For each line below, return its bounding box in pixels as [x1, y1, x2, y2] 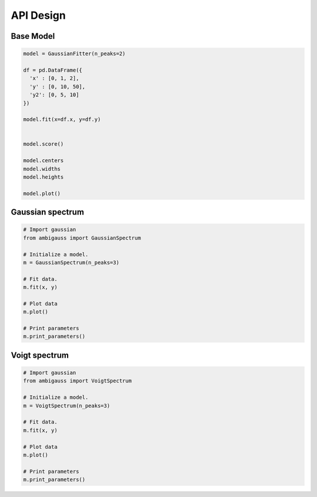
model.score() [23, 141, 64, 147]
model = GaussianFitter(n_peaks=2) [23, 51, 126, 57]
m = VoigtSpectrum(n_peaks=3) [23, 402, 110, 409]
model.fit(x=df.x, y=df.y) [23, 116, 101, 123]
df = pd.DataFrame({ [23, 66, 82, 73]
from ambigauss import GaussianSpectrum [23, 234, 141, 241]
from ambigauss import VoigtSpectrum [23, 378, 132, 384]
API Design [11, 9, 66, 22]
